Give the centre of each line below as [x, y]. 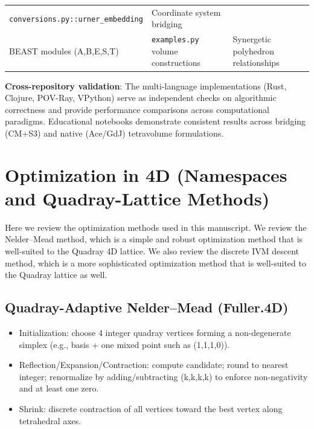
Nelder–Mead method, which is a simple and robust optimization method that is [154, 239]
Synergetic [252, 39]
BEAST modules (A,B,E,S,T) [64, 50]
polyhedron [253, 50]
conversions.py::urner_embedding [76, 19]
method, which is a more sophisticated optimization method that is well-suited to [155, 263]
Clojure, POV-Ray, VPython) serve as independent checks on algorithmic [141, 98]
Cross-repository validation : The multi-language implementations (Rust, [146, 85]
